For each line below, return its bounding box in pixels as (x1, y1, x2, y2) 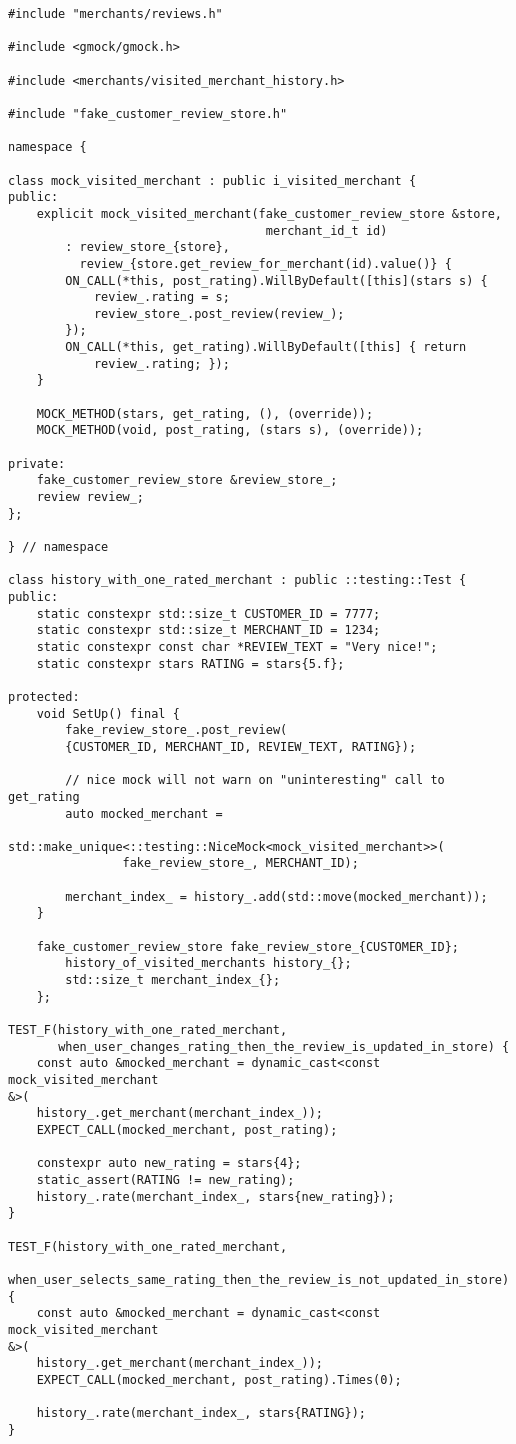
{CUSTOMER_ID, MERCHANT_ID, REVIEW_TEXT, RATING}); (65, 739, 417, 754)
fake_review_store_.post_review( (65, 723, 288, 738)
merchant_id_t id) (265, 223, 388, 238)
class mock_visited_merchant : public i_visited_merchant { (8, 173, 417, 188)
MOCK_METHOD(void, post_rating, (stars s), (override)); (36, 423, 424, 438)
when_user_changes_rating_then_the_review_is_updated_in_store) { (58, 1039, 510, 1054)
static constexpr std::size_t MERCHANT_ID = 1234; (36, 623, 381, 638)
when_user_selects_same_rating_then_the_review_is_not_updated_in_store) (8, 1272, 510, 1287)
